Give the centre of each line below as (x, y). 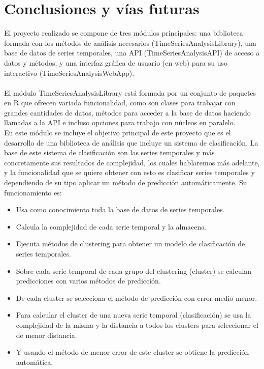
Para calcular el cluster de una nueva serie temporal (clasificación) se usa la (134, 315)
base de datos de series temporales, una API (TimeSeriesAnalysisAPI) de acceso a (132, 53)
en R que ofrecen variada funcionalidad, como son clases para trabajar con (120, 103)
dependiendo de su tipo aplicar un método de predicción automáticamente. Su (126, 182)
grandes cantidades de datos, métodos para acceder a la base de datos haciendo (127, 112)
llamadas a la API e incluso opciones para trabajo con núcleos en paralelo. (120, 122)
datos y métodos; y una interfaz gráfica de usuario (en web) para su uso (116, 62)
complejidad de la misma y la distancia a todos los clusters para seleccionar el (137, 324)
